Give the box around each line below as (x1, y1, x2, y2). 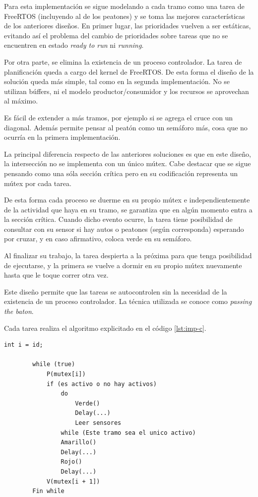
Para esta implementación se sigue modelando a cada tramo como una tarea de (4, 1, 245, 11)
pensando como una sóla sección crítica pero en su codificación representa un (4, 168, 238, 178)
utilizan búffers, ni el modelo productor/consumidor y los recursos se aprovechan (4, 86, 249, 96)
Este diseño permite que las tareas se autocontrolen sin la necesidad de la (4, 286, 227, 297)
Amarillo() (61, 439, 97, 446)
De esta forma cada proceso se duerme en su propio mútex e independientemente (4, 195, 250, 205)
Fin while (32, 488, 64, 495)
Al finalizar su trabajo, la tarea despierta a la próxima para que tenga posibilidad (4, 250, 252, 261)
